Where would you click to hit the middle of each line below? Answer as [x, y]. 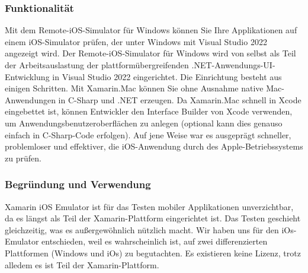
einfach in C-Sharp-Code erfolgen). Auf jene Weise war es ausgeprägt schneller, [148, 134]
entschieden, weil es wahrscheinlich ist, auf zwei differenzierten [155, 241]
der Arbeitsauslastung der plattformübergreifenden [97, 65]
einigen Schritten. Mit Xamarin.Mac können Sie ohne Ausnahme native [134, 88]
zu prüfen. [23, 158]
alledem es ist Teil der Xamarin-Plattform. [82, 264]
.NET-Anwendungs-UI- [233, 65]
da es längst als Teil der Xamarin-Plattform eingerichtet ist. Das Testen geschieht [153, 218]
